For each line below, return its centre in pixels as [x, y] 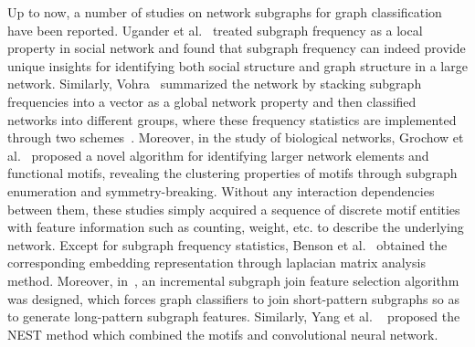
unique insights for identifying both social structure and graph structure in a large [237, 65]
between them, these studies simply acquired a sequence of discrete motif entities [234, 209]
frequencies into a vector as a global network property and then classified [212, 101]
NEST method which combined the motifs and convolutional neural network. [223, 334]
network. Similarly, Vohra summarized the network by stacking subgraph [215, 84]
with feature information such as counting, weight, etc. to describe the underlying [236, 227]
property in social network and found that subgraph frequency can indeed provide [237, 48]
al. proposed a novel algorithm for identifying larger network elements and [218, 155]
